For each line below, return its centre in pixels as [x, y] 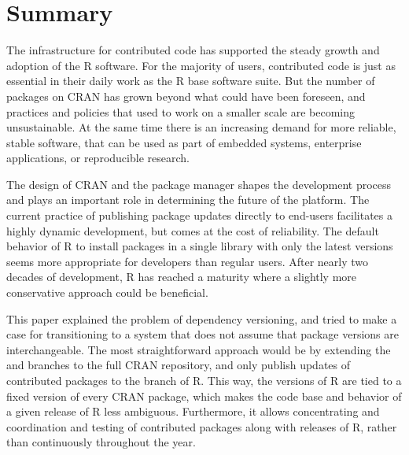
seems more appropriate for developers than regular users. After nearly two [188, 261]
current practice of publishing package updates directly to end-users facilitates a [199, 215]
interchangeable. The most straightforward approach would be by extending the [199, 349]
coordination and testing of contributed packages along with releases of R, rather [202, 426]
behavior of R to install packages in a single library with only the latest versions [200, 246]
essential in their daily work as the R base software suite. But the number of [191, 81]
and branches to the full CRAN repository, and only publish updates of [179, 365]
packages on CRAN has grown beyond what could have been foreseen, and [186, 96]
